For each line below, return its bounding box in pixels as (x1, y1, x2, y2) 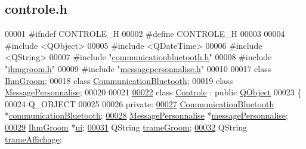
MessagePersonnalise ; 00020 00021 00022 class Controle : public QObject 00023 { (5, 86, 302, 98)
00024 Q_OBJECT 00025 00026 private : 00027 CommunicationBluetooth (5, 97, 274, 110)
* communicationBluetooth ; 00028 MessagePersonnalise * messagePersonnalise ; (5, 109, 288, 122)
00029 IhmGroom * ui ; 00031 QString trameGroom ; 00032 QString (5, 120, 248, 133)
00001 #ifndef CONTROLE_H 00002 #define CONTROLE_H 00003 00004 (5, 27, 285, 40)
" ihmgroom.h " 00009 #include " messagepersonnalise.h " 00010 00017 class (5, 62, 271, 74)
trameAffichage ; (5, 132, 62, 145)
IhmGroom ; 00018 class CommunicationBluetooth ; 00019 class (5, 74, 233, 86)
